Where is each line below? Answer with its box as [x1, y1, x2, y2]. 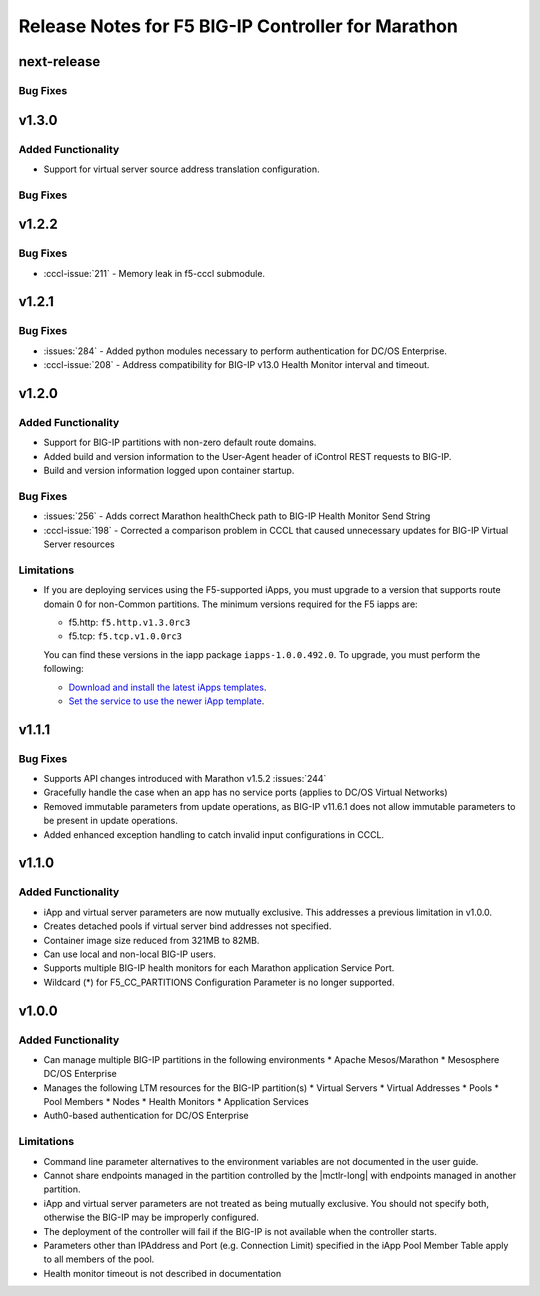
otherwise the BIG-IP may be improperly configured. [43, 1211, 259, 1224]
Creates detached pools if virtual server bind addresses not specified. [43, 920, 332, 932]
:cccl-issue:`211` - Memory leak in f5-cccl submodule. [43, 267, 265, 279]
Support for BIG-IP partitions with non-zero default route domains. [43, 436, 317, 449]
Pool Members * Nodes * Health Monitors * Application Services [43, 1096, 309, 1108]
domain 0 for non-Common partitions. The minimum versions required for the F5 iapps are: [43, 598, 419, 610]
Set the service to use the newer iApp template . [68, 695, 265, 707]
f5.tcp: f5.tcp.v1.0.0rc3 [68, 630, 182, 642]
